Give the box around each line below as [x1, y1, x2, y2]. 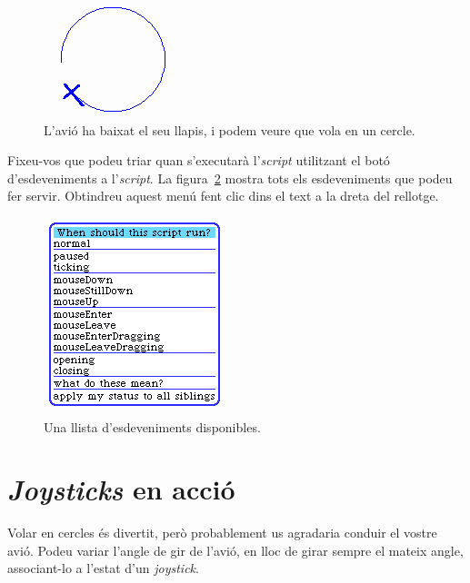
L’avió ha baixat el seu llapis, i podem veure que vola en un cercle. [44, 120, 415, 139]
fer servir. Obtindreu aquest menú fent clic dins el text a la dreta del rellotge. [7, 186, 439, 205]
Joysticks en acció [7, 470, 235, 509]
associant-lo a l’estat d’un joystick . [7, 558, 199, 578]
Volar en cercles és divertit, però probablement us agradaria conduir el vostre [7, 523, 437, 542]
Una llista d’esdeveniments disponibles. [44, 417, 261, 436]
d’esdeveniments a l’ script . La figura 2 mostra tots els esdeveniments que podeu [7, 168, 453, 187]
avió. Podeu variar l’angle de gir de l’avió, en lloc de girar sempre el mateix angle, [7, 540, 464, 559]
